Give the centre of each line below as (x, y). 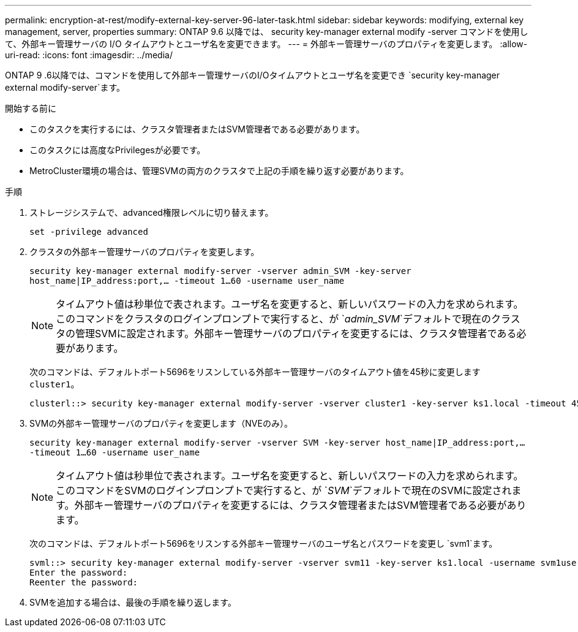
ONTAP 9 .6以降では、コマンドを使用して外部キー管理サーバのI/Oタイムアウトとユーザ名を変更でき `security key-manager (253, 75)
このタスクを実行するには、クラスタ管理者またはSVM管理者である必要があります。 (197, 129)
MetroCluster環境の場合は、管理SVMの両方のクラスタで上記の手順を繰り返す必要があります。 (219, 171)
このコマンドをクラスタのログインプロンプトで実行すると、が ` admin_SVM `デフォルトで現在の (274, 319)
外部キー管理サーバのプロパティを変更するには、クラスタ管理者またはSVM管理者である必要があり (300, 505)
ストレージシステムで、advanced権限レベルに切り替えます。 (152, 212)
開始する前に (31, 108)
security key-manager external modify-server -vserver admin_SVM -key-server (220, 271)
